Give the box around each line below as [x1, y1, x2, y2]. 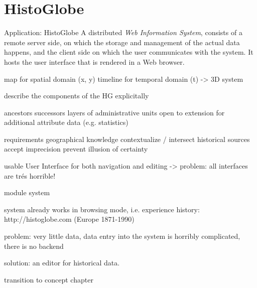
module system [4, 187, 50, 198]
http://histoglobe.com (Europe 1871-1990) [4, 214, 135, 224]
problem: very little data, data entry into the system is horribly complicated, [4, 231, 240, 241]
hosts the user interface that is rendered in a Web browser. [4, 56, 185, 67]
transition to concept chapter [4, 274, 93, 284]
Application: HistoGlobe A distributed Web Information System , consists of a [4, 27, 242, 38]
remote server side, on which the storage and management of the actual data [4, 37, 240, 47]
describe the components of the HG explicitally [4, 90, 149, 101]
